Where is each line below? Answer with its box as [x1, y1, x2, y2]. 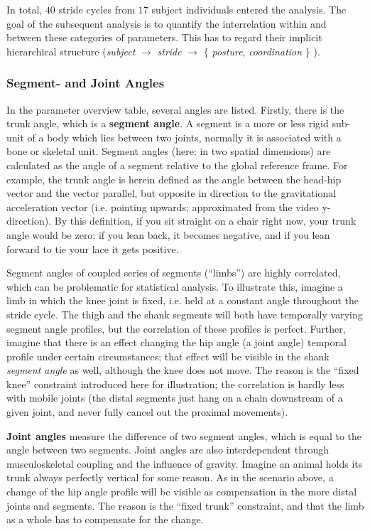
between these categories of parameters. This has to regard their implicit [6, 30, 322, 45]
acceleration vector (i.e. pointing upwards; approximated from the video [6, 199, 319, 214]
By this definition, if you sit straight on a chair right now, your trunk [54, 213, 357, 228]
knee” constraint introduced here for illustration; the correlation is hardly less [6, 376, 344, 391]
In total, [6, 2, 43, 16]
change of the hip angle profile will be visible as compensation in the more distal [6, 484, 357, 499]
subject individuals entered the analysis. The [151, 2, 347, 16]
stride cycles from [58, 2, 136, 16]
